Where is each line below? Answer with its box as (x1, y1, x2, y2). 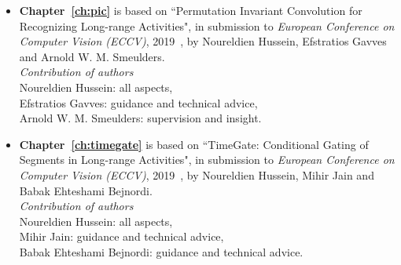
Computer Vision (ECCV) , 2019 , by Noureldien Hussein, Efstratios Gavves (19, 33, 387, 49)
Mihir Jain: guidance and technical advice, (19, 228, 224, 245)
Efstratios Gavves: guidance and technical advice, (19, 94, 258, 111)
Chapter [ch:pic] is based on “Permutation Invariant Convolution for (19, 2, 362, 18)
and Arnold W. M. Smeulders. (19, 48, 165, 64)
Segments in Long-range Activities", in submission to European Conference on (19, 151, 395, 168)
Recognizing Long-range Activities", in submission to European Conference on (19, 17, 395, 34)
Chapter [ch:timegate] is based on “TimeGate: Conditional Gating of (19, 136, 369, 152)
